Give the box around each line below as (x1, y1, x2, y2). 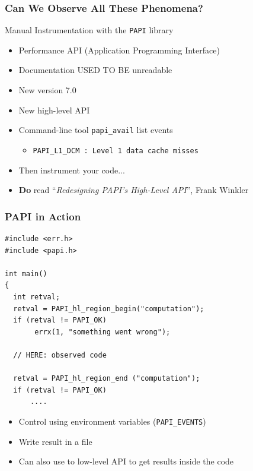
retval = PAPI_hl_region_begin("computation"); (13, 304, 204, 313)
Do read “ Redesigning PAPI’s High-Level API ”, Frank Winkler (18, 184, 249, 196)
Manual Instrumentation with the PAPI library (5, 24, 174, 36)
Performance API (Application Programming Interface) (18, 43, 220, 56)
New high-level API (18, 103, 90, 116)
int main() (5, 269, 47, 278)
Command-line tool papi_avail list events (18, 124, 173, 136)
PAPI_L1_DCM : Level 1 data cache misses (33, 146, 198, 155)
